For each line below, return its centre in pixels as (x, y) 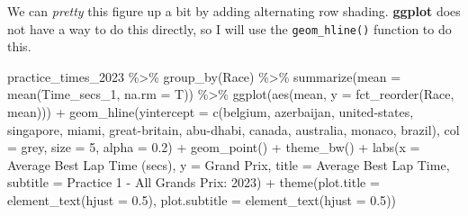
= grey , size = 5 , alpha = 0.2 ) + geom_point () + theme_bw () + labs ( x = (214, 147)
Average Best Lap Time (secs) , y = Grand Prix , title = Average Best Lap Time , (229, 164)
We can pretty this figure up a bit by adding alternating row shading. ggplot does (234, 11)
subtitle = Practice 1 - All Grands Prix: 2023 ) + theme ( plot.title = (193, 182)
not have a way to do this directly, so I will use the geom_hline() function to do (229, 28)
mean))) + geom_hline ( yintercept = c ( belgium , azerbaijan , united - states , (211, 112)
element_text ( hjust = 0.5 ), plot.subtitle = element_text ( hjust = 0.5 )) (202, 200)
